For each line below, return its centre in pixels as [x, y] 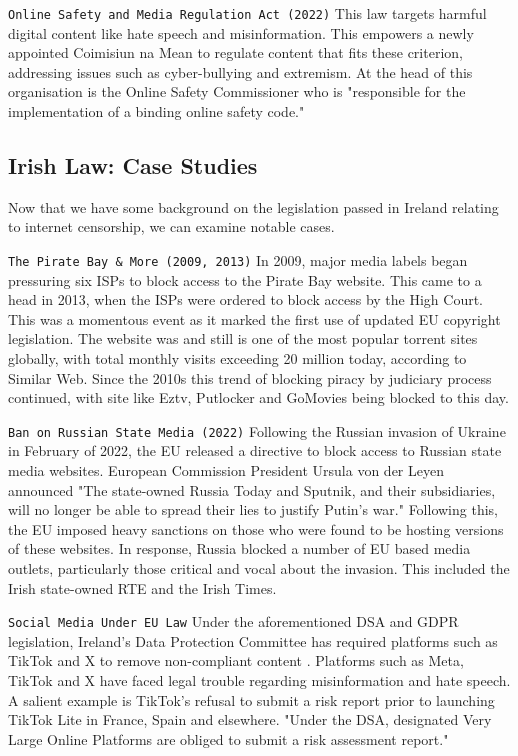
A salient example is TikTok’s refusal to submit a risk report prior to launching [251, 699]
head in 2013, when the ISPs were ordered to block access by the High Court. [245, 299]
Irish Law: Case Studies [133, 165]
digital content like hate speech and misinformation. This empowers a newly [241, 32]
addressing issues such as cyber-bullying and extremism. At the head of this [240, 71]
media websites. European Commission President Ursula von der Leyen [226, 470]
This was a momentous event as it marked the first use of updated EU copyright [254, 318]
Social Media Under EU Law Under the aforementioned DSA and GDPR [233, 621]
